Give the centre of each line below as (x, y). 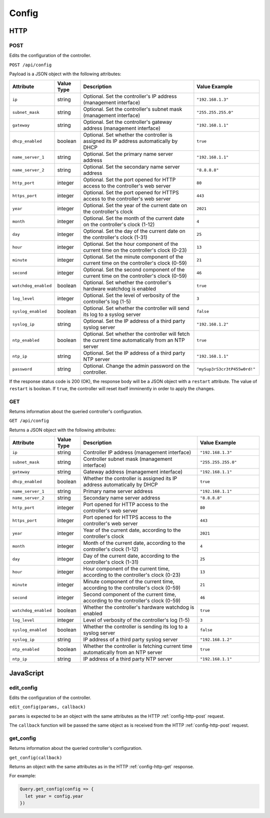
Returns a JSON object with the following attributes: (62, 430)
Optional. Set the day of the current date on (134, 231)
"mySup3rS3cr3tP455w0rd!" (226, 369)
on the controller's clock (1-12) (119, 225)
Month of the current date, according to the (134, 543)
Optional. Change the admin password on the (136, 366)
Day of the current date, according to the (131, 556)
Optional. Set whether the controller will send (136, 308)
